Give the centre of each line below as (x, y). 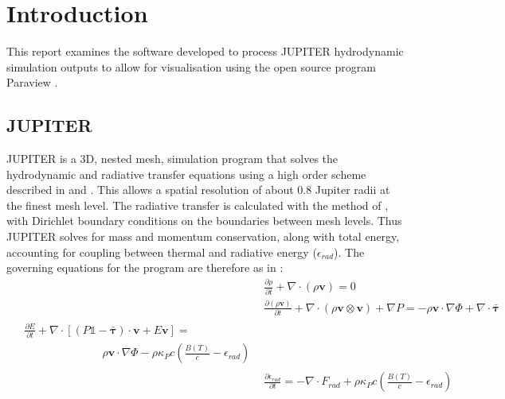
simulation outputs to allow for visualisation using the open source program (191, 66)
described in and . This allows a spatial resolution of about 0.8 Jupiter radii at (198, 190)
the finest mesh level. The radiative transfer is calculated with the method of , (198, 205)
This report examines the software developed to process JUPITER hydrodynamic (205, 51)
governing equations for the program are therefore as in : (145, 267)
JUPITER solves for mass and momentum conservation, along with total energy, (203, 236)
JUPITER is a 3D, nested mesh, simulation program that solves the (172, 159)
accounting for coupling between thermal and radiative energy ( (162, 252)
